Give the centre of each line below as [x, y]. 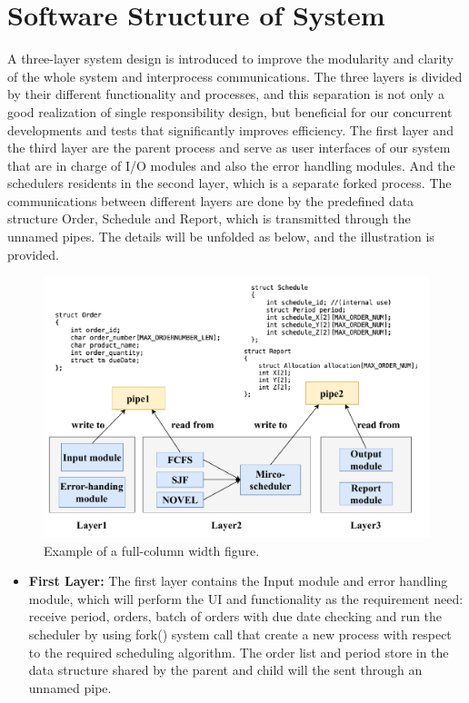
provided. [33, 254]
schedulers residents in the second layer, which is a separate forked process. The [230, 183]
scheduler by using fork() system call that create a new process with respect [240, 634]
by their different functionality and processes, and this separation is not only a [226, 94]
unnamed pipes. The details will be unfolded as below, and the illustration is [221, 237]
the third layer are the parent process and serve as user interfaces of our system [229, 148]
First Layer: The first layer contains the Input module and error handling [238, 581]
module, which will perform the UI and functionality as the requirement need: [246, 598]
